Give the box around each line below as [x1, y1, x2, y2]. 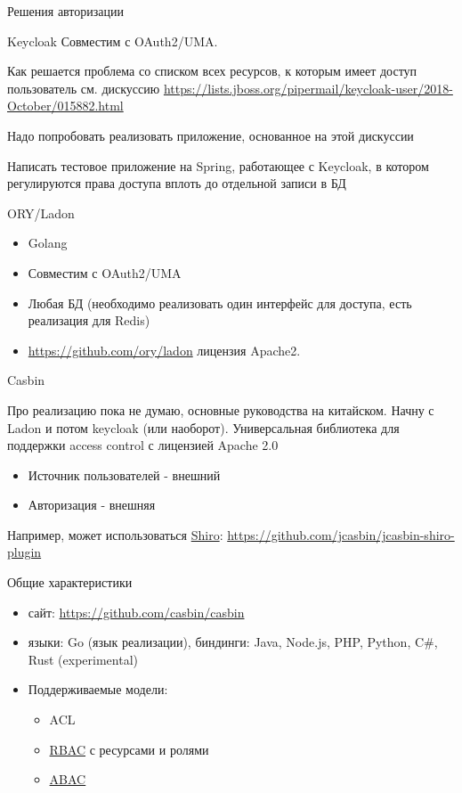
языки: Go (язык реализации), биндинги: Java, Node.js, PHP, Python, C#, [28, 633, 438, 651]
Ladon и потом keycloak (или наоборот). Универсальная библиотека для [7, 418, 400, 437]
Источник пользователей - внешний [28, 465, 221, 484]
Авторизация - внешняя [28, 495, 156, 514]
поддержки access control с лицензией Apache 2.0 [7, 436, 279, 454]
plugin [7, 543, 42, 561]
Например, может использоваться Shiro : [7, 525, 223, 544]
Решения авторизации [7, 2, 125, 20]
